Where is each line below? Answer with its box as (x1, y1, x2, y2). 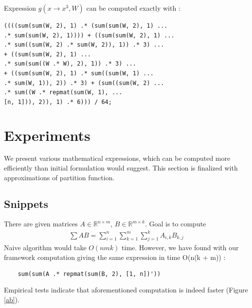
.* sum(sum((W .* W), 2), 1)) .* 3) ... (4, 60, 137, 68)
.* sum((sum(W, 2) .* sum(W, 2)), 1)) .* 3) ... (4, 41, 164, 49)
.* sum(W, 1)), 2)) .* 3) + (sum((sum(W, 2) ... (4, 79, 164, 86)
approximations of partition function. (4, 172, 115, 182)
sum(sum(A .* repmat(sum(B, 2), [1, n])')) (18, 270, 161, 277)
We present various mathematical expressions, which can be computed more (4, 153, 231, 163)
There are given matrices (4, 219, 78, 229)
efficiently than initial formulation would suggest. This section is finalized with (4, 163, 238, 173)
